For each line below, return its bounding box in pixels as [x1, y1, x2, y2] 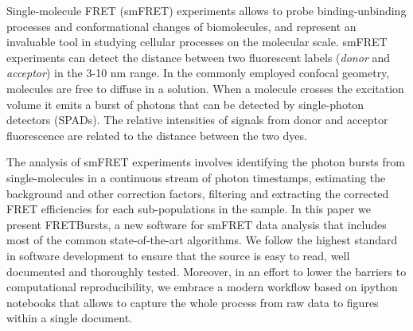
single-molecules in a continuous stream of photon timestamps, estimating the [6, 169, 386, 185]
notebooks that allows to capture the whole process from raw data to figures [6, 294, 379, 310]
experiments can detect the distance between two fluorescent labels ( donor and [6, 49, 391, 65]
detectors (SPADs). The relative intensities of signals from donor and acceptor [6, 111, 388, 128]
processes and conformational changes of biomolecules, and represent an [6, 18, 357, 34]
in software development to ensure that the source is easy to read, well [6, 247, 350, 263]
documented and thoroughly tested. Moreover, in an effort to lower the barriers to [6, 263, 407, 279]
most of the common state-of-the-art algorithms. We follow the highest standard [6, 232, 398, 248]
